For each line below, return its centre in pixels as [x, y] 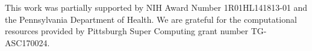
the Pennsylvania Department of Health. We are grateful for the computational [151, 19]
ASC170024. [27, 42]
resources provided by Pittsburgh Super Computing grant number [127, 31]
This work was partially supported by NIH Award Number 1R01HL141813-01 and [156, 7]
